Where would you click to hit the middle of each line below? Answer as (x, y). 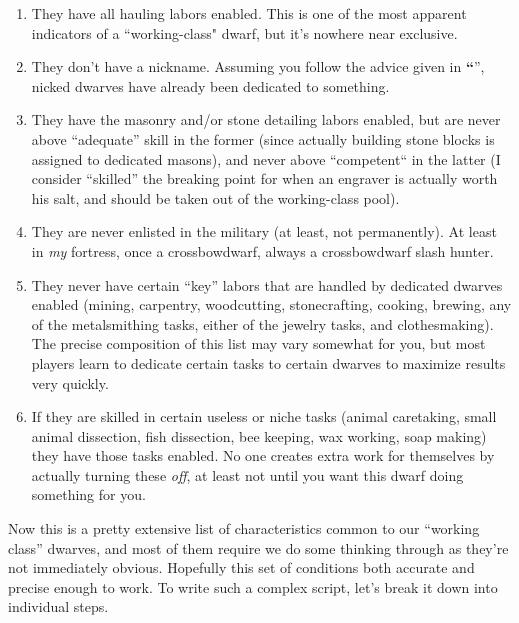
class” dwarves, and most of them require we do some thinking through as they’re (258, 547)
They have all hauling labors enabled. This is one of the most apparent (249, 13)
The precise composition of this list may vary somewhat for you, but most (258, 343)
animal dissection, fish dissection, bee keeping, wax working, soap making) (259, 435)
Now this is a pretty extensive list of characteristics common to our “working (244, 528)
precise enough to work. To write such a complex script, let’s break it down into (253, 586)
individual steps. (58, 606)
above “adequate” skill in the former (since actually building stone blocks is (263, 138)
